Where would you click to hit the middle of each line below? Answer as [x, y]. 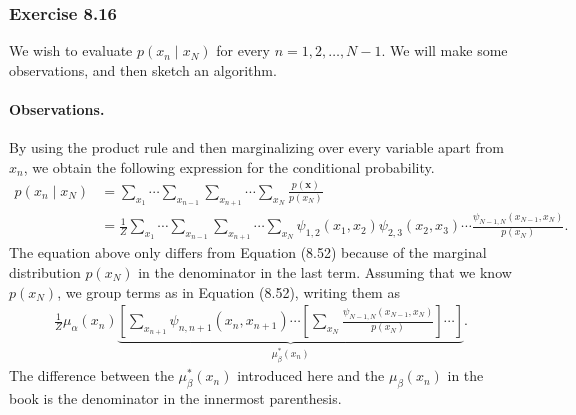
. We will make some [444, 50]
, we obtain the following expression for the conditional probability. [229, 166]
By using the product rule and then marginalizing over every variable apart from [256, 147]
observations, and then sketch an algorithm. [143, 69]
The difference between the [91, 375]
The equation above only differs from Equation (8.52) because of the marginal [248, 252]
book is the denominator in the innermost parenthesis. [175, 397]
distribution [45, 271]
